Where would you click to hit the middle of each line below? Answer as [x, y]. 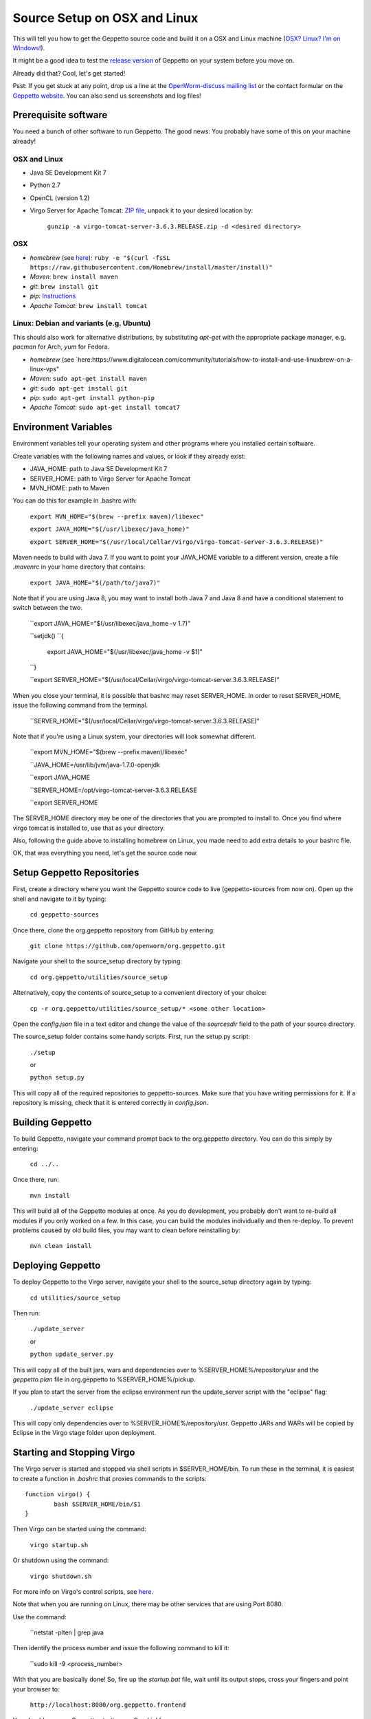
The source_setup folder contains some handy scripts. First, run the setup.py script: [132, 1037]
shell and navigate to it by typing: [59, 899]
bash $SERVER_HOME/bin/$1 [97, 1504]
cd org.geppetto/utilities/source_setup [99, 977]
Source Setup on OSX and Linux [105, 18]
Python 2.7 [45, 185]
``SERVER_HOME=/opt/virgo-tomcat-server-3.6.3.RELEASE [113, 790]
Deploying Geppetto [57, 1266]
